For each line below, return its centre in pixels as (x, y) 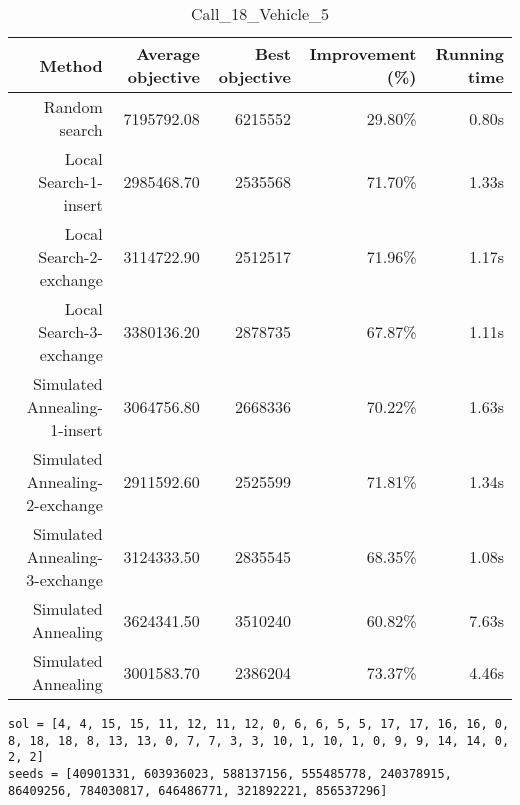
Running (469, 53)
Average (168, 53)
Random (73, 106)
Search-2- (70, 256)
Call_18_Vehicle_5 (260, 13)
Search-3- (70, 331)
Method (71, 65)
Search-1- (70, 181)
